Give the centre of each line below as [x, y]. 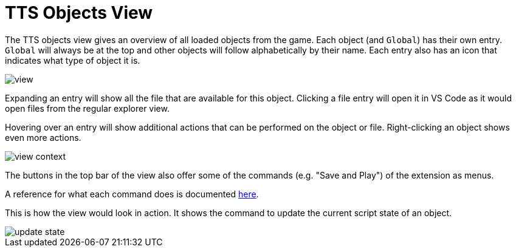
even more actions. [43, 137]
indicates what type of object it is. [73, 60]
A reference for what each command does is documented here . [132, 194]
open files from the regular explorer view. [87, 108]
